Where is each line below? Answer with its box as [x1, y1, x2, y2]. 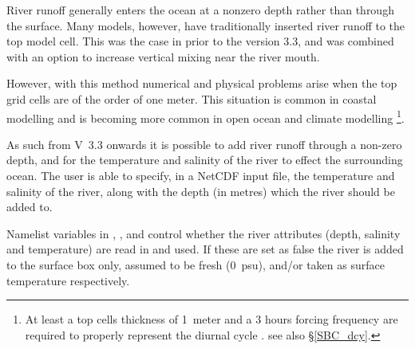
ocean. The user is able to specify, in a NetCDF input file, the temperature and [6, 167, 395, 183]
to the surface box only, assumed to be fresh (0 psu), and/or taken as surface [6, 256, 385, 273]
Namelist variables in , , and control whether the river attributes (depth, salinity [6, 225, 401, 241]
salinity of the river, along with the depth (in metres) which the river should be [6, 182, 395, 199]
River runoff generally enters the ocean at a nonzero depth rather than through [6, 2, 394, 18]
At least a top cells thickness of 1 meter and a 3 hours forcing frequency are [25, 311, 398, 327]
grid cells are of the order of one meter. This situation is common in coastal [6, 90, 377, 107]
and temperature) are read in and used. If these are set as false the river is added [6, 241, 404, 257]
